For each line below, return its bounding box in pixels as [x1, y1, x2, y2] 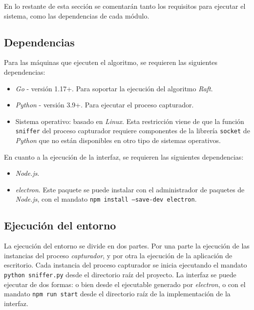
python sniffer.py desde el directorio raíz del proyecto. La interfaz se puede [4, 269, 236, 280]
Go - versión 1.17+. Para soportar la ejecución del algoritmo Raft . [15, 83, 213, 93]
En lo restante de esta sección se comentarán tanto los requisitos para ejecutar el [4, 1, 246, 11]
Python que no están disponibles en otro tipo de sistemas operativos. [15, 135, 221, 145]
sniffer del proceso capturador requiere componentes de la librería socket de [15, 125, 250, 136]
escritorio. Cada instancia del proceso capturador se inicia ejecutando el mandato [4, 260, 247, 270]
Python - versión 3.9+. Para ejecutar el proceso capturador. [15, 100, 194, 110]
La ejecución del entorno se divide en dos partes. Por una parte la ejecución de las [4, 241, 250, 251]
